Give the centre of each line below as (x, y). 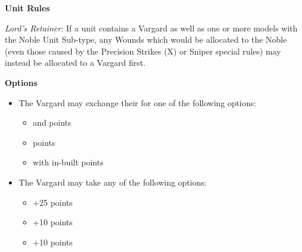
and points (52, 122)
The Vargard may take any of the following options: (113, 182)
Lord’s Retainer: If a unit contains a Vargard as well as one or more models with (151, 28)
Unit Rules (28, 8)
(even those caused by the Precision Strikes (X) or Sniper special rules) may (143, 51)
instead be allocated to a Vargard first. (75, 63)
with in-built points (68, 162)
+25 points (53, 202)
